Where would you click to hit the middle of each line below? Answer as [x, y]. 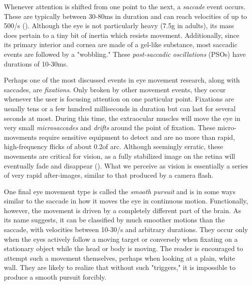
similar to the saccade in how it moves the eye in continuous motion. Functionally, [126, 201]
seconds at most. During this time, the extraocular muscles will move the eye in [122, 118]
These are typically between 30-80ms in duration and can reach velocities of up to [126, 16]
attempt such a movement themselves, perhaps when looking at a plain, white [120, 258]
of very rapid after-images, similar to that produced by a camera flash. [109, 175]
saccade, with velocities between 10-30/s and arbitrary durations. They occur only [126, 229]
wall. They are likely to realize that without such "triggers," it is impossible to [120, 267]
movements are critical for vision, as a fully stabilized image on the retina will [120, 156]
